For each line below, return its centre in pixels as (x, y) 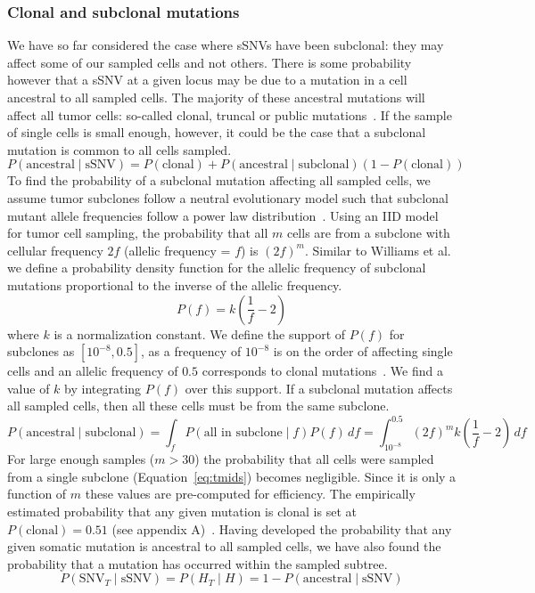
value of (29, 388)
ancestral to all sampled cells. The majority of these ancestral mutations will (216, 97)
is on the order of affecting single (363, 351)
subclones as (41, 351)
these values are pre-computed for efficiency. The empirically (250, 494)
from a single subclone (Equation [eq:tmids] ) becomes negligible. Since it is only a (232, 476)
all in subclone (243, 433)
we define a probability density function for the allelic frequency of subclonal (217, 268)
